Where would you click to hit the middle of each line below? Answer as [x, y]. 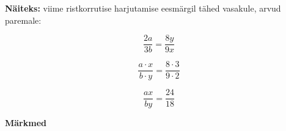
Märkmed [26, 123]
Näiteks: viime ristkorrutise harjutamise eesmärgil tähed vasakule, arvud [143, 8]
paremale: [23, 20]
